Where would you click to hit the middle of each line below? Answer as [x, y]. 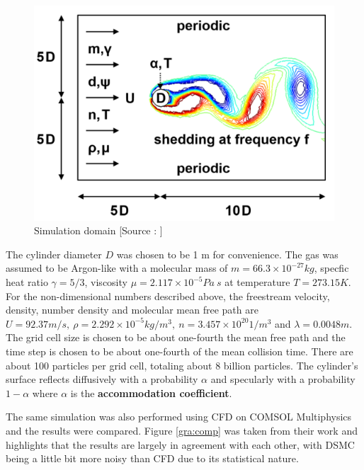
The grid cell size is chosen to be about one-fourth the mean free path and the [176, 337]
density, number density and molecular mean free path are [132, 310]
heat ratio [27, 282]
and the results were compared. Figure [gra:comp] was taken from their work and [182, 430]
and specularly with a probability [283, 379]
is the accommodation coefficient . [151, 392]
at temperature [257, 282]
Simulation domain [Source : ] [98, 230]
